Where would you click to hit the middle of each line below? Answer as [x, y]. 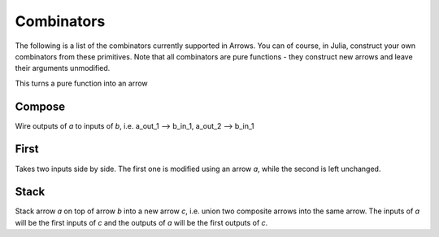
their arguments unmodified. [63, 68]
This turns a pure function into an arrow [81, 83]
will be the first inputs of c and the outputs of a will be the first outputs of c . [141, 222]
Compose [40, 106]
